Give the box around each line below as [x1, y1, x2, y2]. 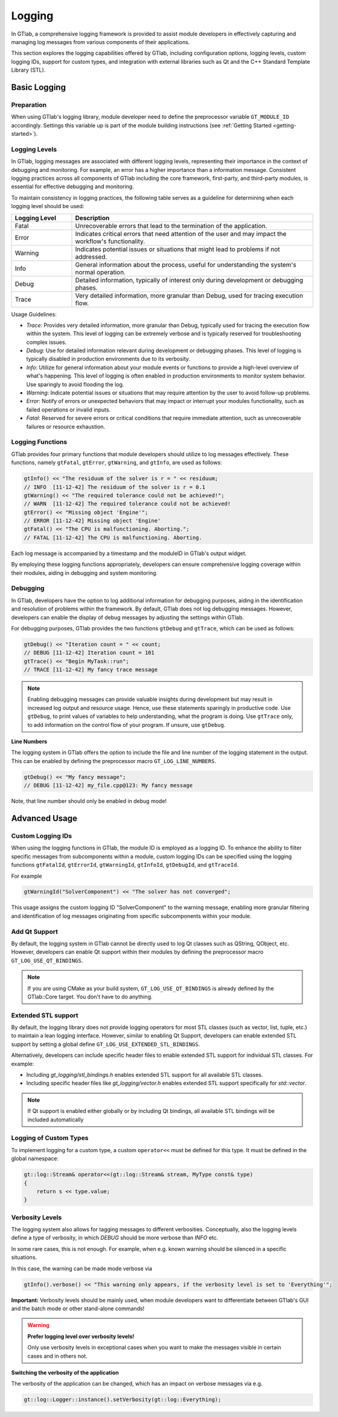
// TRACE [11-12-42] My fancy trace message [24, 667, 158, 673]
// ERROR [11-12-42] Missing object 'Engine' [24, 518, 161, 524]
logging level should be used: [11, 203, 84, 210]
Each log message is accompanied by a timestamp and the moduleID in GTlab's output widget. [11, 550, 247, 557]
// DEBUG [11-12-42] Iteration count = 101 [24, 649, 155, 656]
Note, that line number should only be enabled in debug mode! [11, 797, 167, 805]
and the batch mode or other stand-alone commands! [11, 1305, 145, 1312]
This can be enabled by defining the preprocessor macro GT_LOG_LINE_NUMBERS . [11, 757, 217, 764]
